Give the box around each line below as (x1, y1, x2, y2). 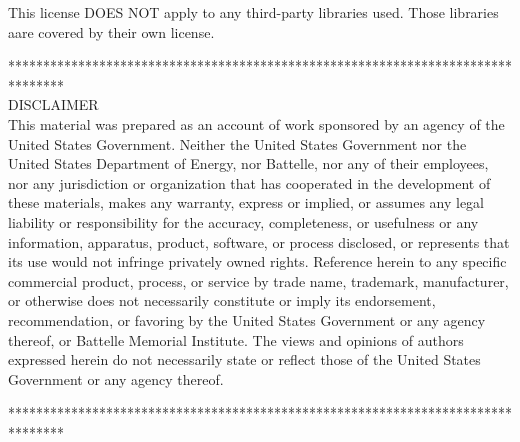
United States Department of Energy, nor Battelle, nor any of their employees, (8, 153, 489, 174)
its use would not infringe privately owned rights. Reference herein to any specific (8, 251, 507, 272)
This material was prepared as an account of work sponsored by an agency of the (8, 113, 505, 134)
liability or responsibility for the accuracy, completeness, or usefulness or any (8, 211, 479, 232)
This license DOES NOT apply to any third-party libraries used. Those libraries (8, 2, 499, 22)
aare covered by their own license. (8, 21, 215, 42)
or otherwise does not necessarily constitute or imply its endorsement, (8, 290, 436, 311)
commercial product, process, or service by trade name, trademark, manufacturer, (8, 270, 509, 291)
